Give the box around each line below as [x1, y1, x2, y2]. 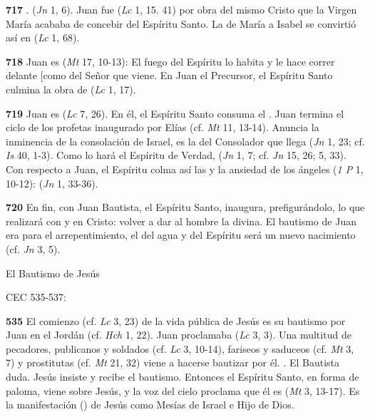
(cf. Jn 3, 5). [6, 241, 61, 256]
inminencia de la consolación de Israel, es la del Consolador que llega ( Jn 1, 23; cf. [6, 133, 365, 148]
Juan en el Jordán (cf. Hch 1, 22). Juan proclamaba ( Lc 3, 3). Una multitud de [6, 327, 351, 342]
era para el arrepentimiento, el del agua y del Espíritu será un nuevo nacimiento [6, 227, 356, 242]
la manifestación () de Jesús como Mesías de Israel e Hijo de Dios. [6, 397, 294, 412]
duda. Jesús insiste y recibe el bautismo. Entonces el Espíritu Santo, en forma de [6, 369, 359, 384]
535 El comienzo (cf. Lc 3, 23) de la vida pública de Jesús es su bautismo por [6, 313, 346, 328]
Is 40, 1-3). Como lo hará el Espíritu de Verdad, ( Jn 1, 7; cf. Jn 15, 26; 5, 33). [6, 148, 346, 163]
